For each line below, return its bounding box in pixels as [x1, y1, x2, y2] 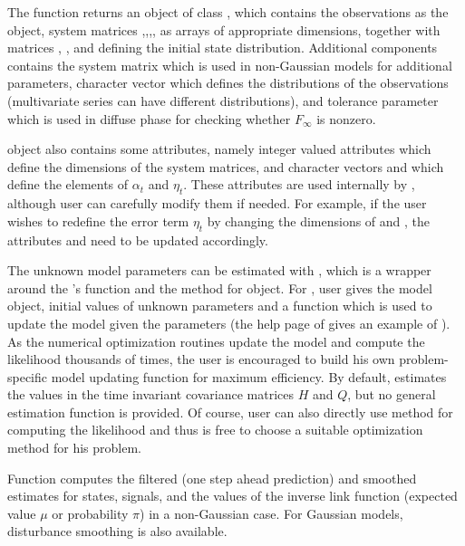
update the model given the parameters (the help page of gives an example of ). [7, 313, 450, 332]
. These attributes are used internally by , [183, 175, 415, 194]
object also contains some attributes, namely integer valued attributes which [7, 139, 431, 158]
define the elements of [7, 175, 129, 194]
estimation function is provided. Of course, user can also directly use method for [7, 402, 453, 421]
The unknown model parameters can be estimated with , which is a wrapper [7, 261, 431, 280]
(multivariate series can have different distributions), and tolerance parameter [7, 91, 439, 110]
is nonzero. [316, 109, 376, 128]
